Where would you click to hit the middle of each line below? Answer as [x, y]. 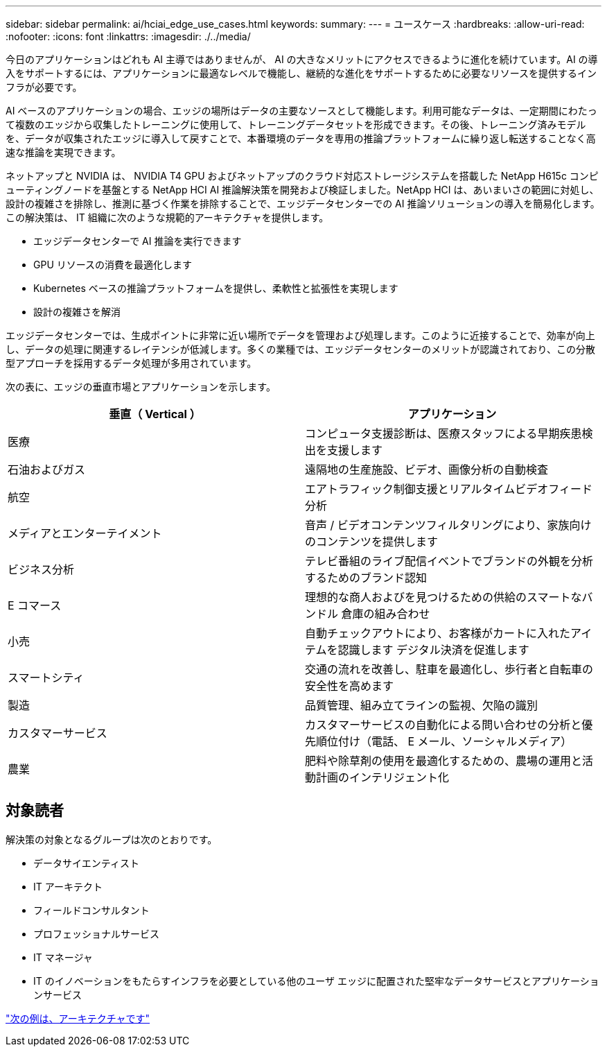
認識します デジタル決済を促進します [433, 650]
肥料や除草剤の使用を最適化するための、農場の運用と [444, 761]
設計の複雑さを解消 [77, 312]
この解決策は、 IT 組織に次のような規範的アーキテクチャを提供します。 [167, 217]
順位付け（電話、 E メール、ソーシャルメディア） [444, 741]
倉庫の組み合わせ [386, 614]
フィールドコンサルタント [91, 910]
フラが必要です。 [44, 87]
